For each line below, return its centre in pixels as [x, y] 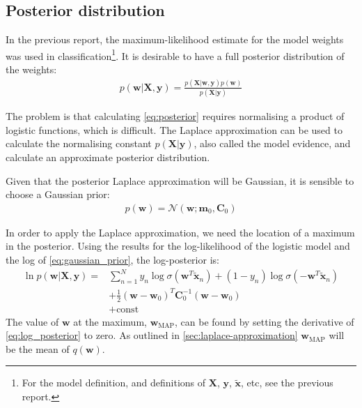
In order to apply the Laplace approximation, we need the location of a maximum [180, 232]
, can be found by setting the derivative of [265, 321]
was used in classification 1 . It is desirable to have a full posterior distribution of [175, 54]
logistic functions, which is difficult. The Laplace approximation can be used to [174, 129]
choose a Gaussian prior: [58, 194]
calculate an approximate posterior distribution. [108, 157]
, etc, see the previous [287, 383]
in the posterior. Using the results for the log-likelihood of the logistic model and [178, 246]
